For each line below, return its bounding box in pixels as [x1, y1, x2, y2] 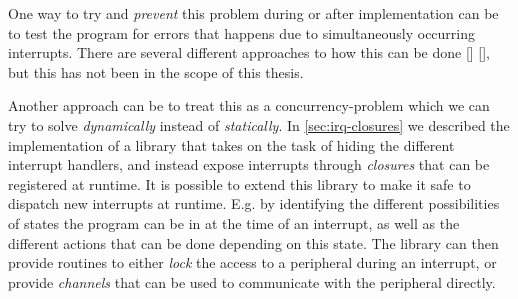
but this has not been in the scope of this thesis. [8, 61, 304, 82]
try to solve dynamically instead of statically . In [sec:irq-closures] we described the [8, 114, 510, 135]
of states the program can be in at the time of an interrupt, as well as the [8, 212, 460, 233]
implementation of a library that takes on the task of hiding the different [8, 134, 455, 155]
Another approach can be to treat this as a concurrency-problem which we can [8, 95, 490, 116]
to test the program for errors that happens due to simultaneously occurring [8, 22, 475, 43]
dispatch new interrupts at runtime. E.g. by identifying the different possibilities [8, 193, 500, 214]
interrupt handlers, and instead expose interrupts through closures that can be [8, 154, 490, 175]
